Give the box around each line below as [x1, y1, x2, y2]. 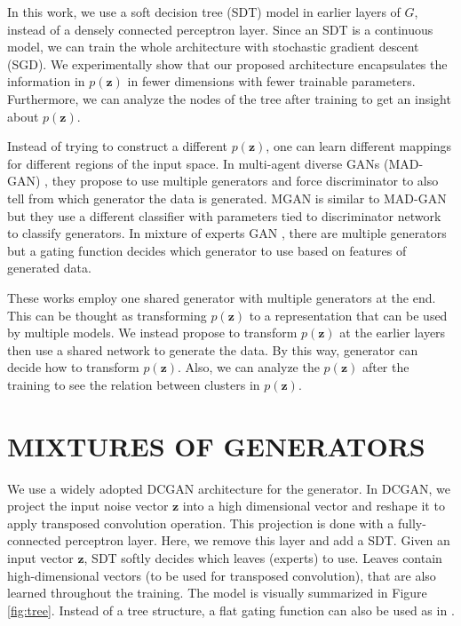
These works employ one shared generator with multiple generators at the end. [7, 288, 436, 306]
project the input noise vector [7, 496, 169, 515]
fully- [397, 513, 426, 532]
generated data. [7, 258, 91, 277]
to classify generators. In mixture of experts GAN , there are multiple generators [7, 224, 447, 242]
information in [7, 72, 85, 91]
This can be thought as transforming [7, 305, 207, 324]
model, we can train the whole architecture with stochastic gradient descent [7, 37, 419, 56]
